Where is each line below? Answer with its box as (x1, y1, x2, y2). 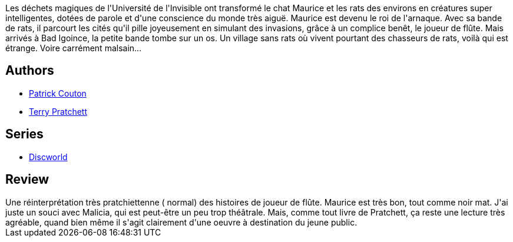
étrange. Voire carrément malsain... (5, 43, 142, 53)
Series (5, 127, 44, 142)
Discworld (29, 151, 68, 162)
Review (5, 172, 49, 187)
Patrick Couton (29, 88, 87, 98)
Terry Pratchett (29, 106, 88, 117)
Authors (5, 63, 54, 78)
